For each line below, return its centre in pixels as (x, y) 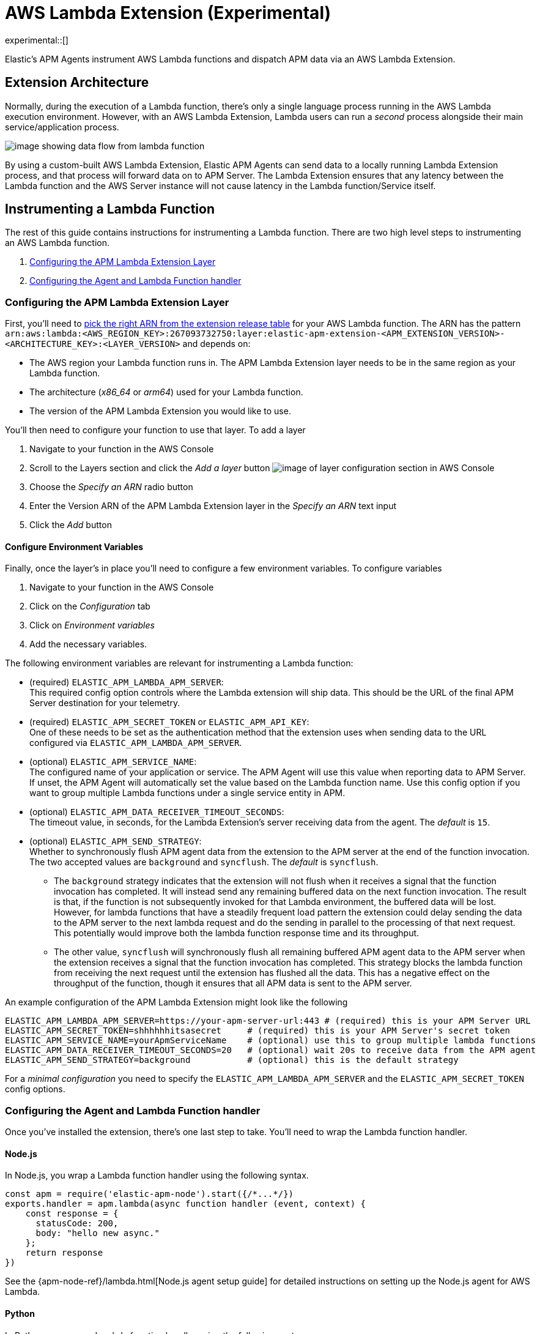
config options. (35, 1089)
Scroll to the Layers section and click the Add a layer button (150, 468)
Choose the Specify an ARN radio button (111, 487)
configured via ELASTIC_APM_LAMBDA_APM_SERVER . (136, 743)
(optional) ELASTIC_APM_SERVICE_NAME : (113, 762)
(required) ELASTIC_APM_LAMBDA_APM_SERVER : (127, 682)
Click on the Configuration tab (90, 606)
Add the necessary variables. (88, 644)
